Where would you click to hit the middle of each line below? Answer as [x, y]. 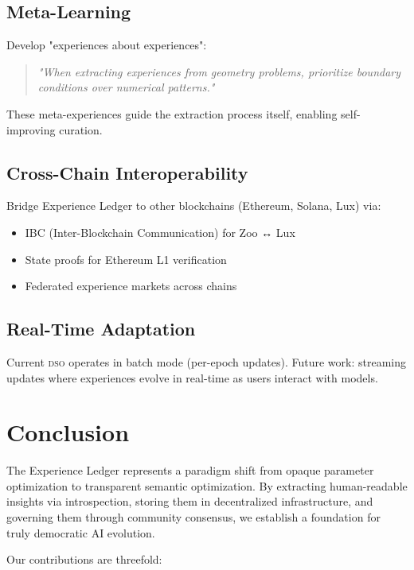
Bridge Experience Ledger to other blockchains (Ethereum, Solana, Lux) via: [194, 206]
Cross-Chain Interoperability [127, 172]
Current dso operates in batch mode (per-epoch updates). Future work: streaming [206, 361]
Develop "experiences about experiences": [107, 45]
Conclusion [68, 432]
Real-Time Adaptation [101, 329]
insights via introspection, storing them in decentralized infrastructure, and [190, 501]
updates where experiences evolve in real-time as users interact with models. [192, 377]
